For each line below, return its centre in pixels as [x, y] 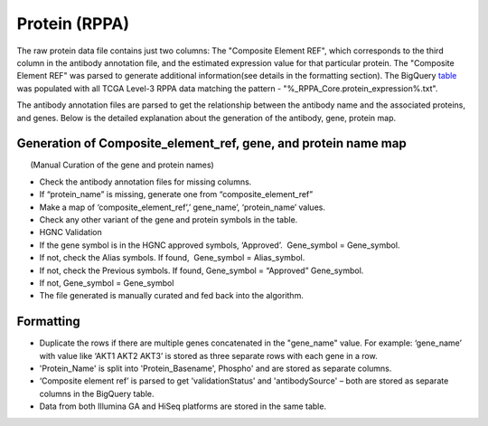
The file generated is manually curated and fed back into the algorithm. [172, 296]
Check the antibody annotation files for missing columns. [145, 182]
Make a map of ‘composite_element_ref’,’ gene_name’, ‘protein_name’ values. [182, 207]
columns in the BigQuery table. [97, 393]
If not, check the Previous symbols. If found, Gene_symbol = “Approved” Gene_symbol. [202, 270]
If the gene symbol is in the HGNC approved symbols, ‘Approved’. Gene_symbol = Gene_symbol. [220, 245]
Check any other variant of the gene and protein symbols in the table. [169, 219]
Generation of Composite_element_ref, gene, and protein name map [211, 143]
